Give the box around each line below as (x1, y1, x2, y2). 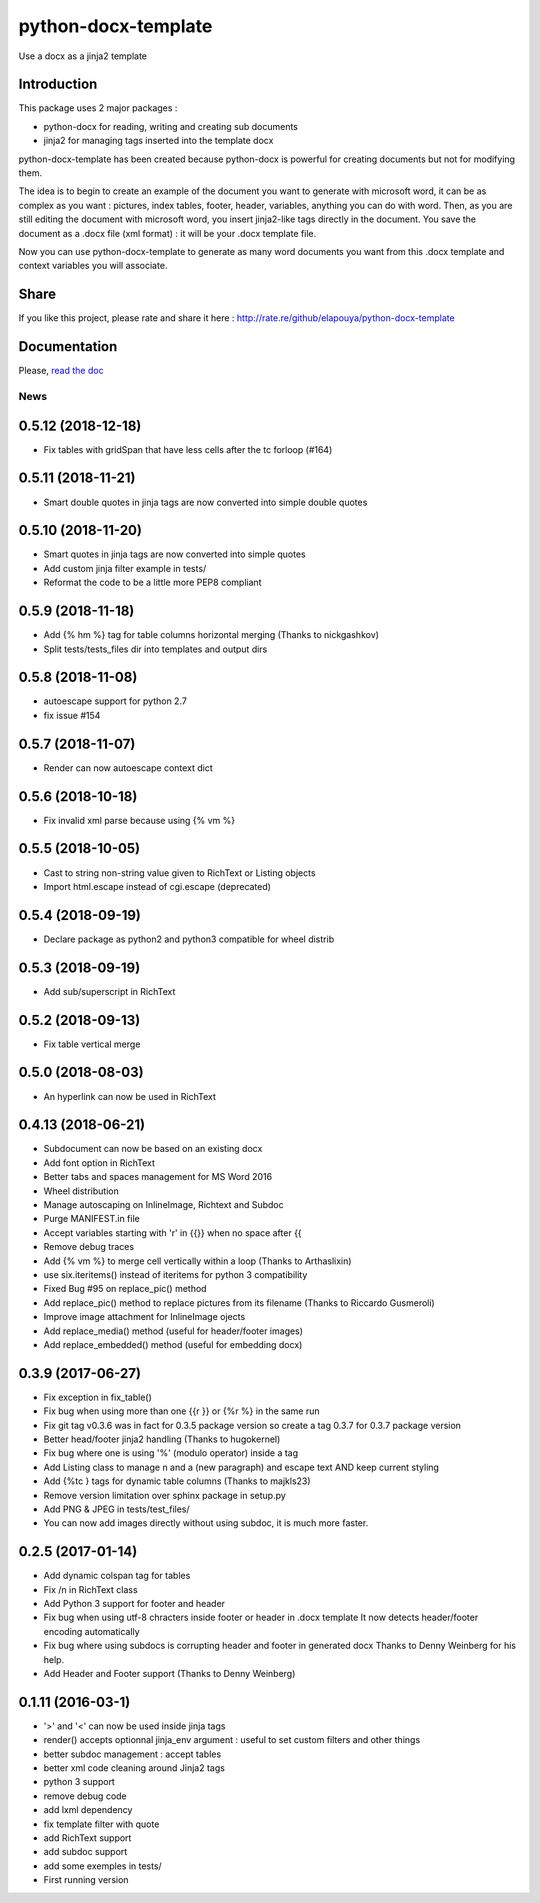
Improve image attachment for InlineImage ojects (43, 1311, 246, 1323)
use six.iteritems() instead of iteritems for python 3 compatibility (43, 1268, 308, 1280)
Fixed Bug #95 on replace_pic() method (43, 1283, 207, 1295)
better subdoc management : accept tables (43, 1748, 222, 1760)
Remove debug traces (43, 1241, 135, 1253)
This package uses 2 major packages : (18, 102, 178, 114)
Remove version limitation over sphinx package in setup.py (43, 1489, 287, 1501)
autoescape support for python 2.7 (43, 695, 187, 707)
